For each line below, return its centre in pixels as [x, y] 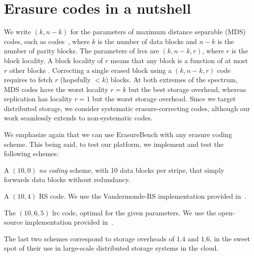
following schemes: [31, 153]
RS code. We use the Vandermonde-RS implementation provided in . [143, 196]
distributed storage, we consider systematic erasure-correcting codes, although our [127, 108]
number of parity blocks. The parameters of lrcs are [82, 51]
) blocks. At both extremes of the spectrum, [172, 80]
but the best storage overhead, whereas [187, 89]
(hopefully [75, 80]
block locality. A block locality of [53, 60]
